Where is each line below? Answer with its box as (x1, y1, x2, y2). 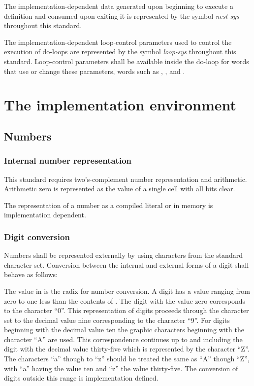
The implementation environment (4, 95, 237, 115)
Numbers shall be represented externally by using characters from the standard (4, 250, 243, 260)
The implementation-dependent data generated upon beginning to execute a (4, 1, 233, 11)
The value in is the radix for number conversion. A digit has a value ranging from (4, 285, 250, 296)
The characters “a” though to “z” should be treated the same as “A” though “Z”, (4, 353, 250, 364)
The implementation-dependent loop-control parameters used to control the (4, 36, 232, 47)
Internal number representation (4, 154, 132, 167)
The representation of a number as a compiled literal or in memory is (4, 200, 213, 210)
